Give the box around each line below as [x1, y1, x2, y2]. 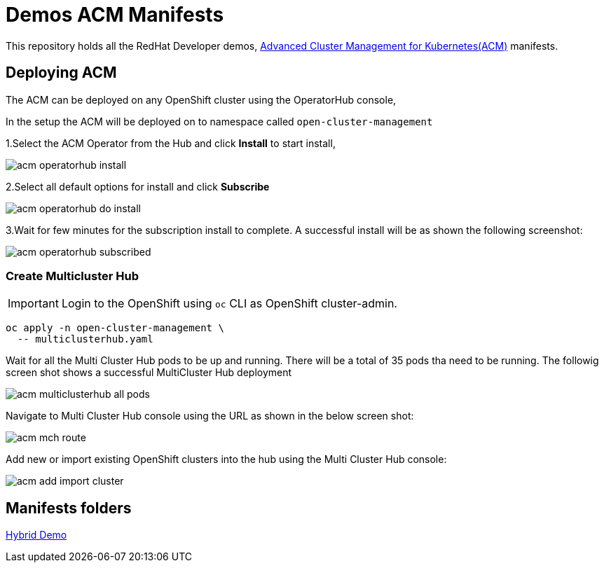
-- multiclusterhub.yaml [17, 333, 153, 345]
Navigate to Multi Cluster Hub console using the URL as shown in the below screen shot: [6, 410, 414, 422]
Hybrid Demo [6, 529, 67, 541]
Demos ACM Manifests [6, 3, 224, 27]
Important [8, 296, 59, 311]
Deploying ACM [6, 64, 117, 82]
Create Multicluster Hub [6, 268, 139, 283]
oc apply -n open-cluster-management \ [6, 322, 224, 334]
